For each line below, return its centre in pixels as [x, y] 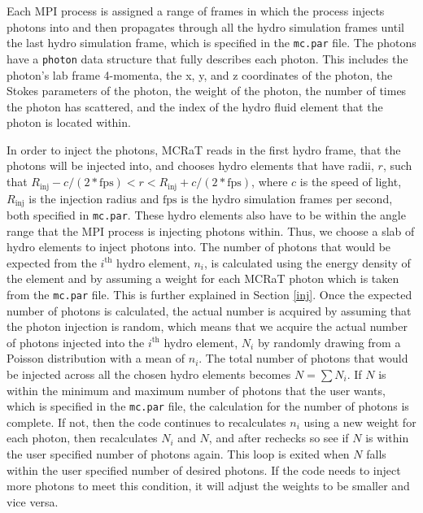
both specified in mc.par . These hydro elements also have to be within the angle [206, 214]
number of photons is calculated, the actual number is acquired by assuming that [209, 310]
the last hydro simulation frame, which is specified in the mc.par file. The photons [211, 43]
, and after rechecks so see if [279, 438]
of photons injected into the [76, 342]
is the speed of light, [351, 182]
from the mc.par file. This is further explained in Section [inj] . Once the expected [209, 294]
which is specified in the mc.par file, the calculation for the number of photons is [208, 406]
